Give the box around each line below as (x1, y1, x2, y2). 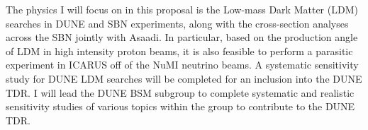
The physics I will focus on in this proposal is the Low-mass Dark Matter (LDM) (6, 2, 358, 16)
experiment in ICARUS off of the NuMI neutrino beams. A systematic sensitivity (6, 57, 359, 72)
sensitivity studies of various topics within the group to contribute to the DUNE (6, 99, 355, 114)
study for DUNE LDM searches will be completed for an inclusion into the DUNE (6, 71, 362, 85)
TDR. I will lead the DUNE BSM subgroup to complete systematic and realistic (6, 85, 355, 100)
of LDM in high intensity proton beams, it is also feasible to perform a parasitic (6, 43, 353, 58)
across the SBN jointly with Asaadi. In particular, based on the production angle (6, 30, 358, 45)
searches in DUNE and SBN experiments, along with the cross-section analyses (6, 16, 349, 30)
